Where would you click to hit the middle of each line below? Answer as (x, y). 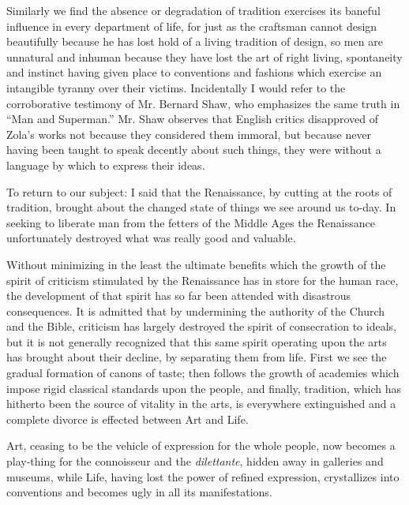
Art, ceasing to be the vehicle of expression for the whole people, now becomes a (201, 445)
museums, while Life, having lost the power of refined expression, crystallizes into (203, 476)
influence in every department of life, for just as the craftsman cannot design (192, 26)
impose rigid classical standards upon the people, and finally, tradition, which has (204, 388)
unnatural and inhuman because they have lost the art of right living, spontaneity (204, 56)
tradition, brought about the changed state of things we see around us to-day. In (201, 207)
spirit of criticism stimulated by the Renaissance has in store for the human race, (203, 280)
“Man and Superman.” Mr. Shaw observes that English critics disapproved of (192, 119)
